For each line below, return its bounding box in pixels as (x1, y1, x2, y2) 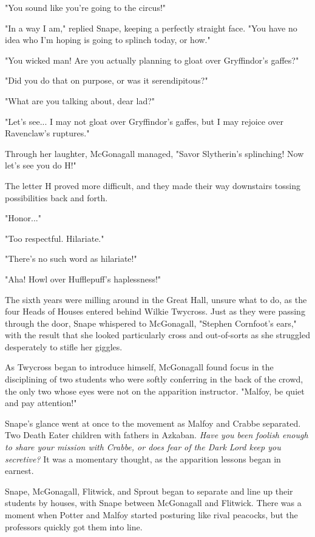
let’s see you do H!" (5, 159, 76, 172)
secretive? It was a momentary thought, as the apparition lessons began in (5, 452, 281, 465)
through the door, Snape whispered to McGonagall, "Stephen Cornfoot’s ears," (5, 316, 297, 329)
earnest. (5, 464, 34, 477)
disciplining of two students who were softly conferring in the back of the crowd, (5, 373, 303, 385)
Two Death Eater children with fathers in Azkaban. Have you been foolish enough (5, 429, 308, 441)
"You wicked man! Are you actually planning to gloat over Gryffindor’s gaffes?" (5, 53, 299, 66)
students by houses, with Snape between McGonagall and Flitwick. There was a (5, 496, 302, 509)
